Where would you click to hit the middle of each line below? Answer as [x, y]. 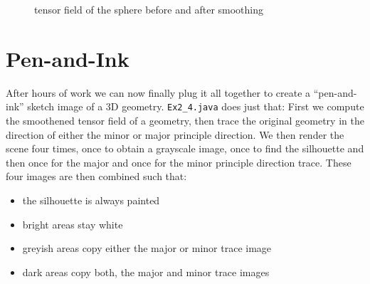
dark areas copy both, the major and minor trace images [146, 272]
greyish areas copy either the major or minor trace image [147, 248]
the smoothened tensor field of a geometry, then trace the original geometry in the [185, 120]
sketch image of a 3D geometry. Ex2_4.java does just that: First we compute [196, 106]
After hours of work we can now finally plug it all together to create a [158, 92]
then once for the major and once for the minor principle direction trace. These [179, 162]
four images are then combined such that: [96, 176]
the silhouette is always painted [91, 200]
